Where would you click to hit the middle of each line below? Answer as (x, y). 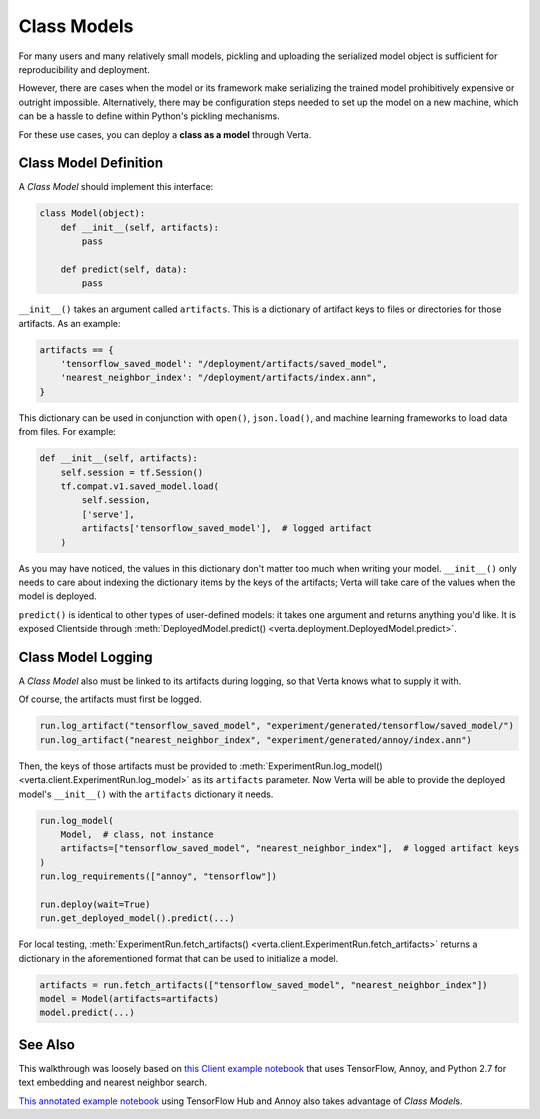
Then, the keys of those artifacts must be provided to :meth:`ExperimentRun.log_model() (200, 766)
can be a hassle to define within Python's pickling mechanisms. (149, 116)
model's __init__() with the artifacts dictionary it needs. (146, 794)
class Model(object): (92, 213)
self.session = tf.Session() (132, 472)
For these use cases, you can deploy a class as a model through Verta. (165, 134)
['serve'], (108, 514)
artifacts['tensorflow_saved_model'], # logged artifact (226, 528)
